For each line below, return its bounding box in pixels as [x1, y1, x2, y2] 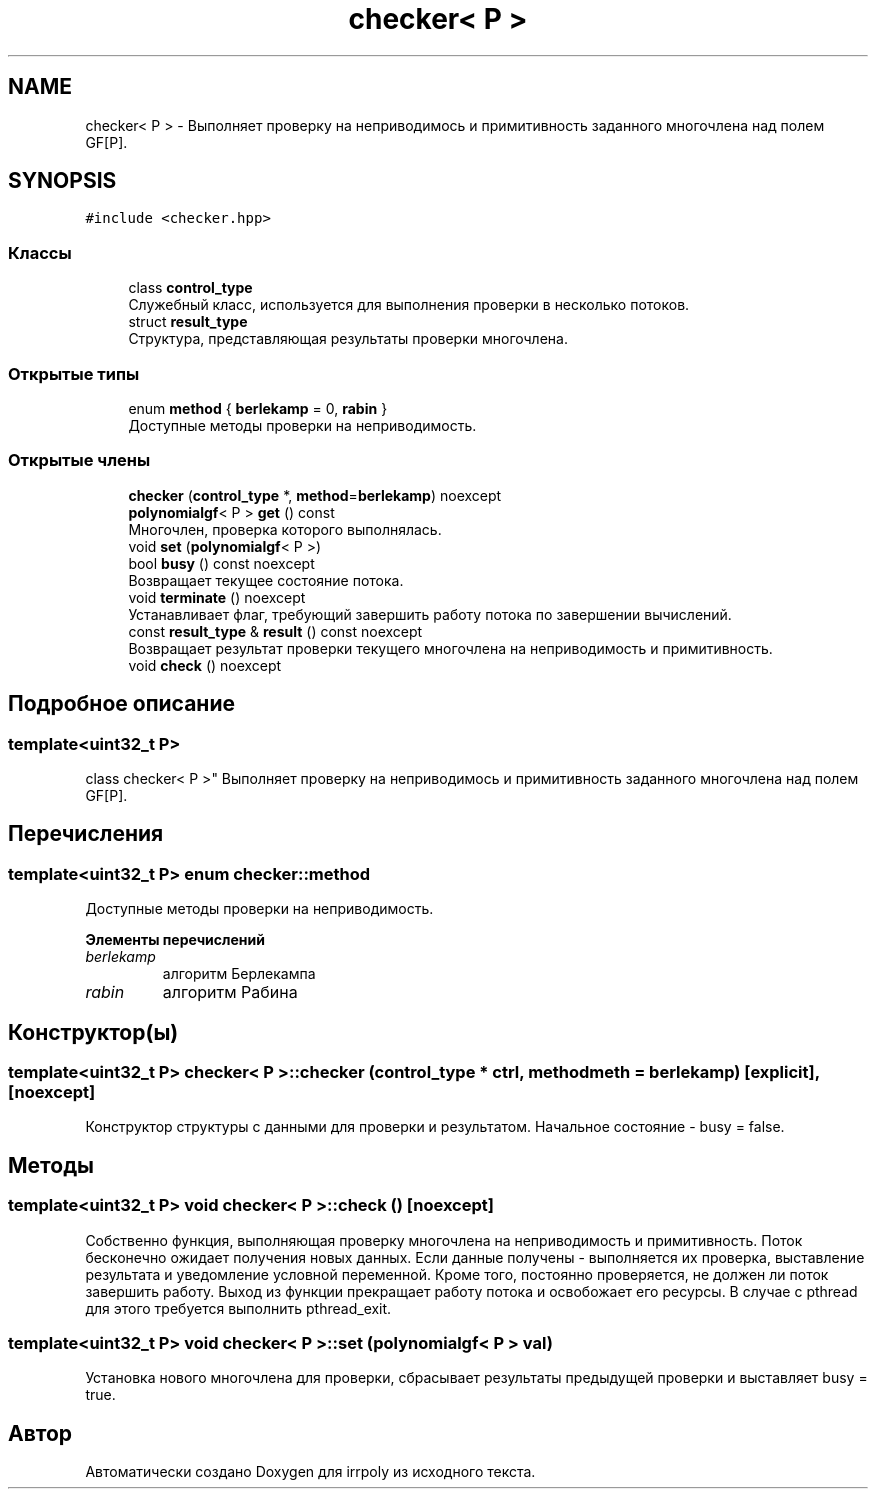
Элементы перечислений [85, 931, 265, 949]
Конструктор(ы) [8, 1019, 179, 1045]
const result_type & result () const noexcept [128, 622, 423, 640]
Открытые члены [8, 450, 151, 471]
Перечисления [8, 821, 164, 847]
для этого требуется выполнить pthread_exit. [85, 1299, 392, 1317]
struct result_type [128, 313, 248, 331]
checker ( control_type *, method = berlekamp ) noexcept [128, 486, 502, 504]
